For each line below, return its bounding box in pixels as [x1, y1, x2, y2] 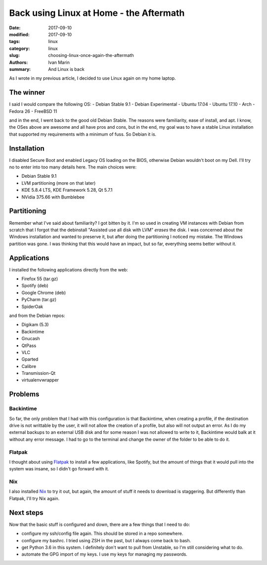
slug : [9, 52, 20, 58]
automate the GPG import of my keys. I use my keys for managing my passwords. [21, 551, 187, 557]
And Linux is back [48, 66, 85, 72]
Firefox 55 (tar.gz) [21, 275, 58, 282]
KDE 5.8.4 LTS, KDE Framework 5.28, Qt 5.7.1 [21, 187, 113, 193]
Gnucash [21, 336, 40, 342]
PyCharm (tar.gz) [21, 297, 57, 303]
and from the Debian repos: [9, 312, 65, 318]
